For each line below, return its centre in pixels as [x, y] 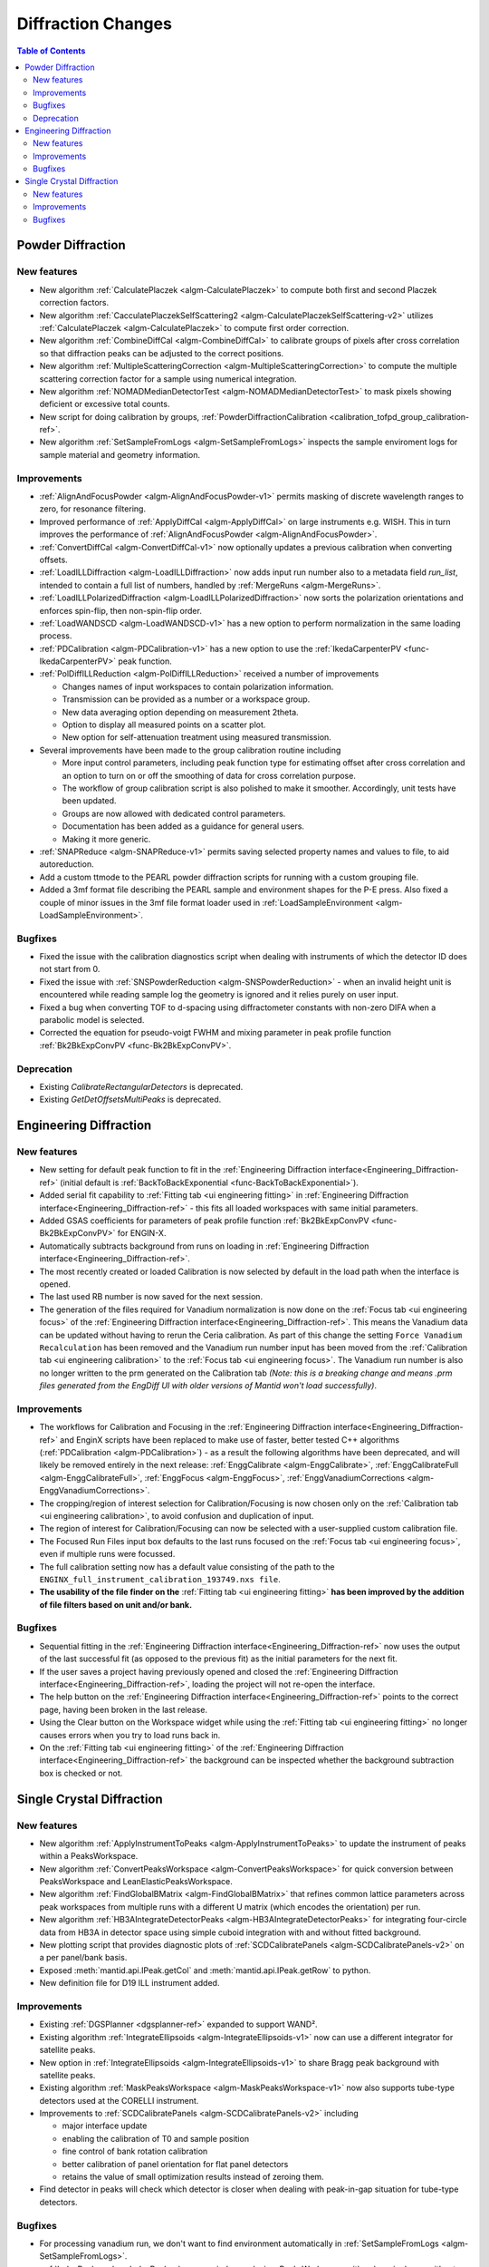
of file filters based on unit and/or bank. [116, 1604]
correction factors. [74, 303]
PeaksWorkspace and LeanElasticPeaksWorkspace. [136, 1882]
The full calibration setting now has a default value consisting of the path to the [187, 1566]
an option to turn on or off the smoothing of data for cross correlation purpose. [209, 775]
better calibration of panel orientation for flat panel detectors [175, 2164]
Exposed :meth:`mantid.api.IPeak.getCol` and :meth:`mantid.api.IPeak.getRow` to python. [205, 1970]
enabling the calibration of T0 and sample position [155, 2138]
